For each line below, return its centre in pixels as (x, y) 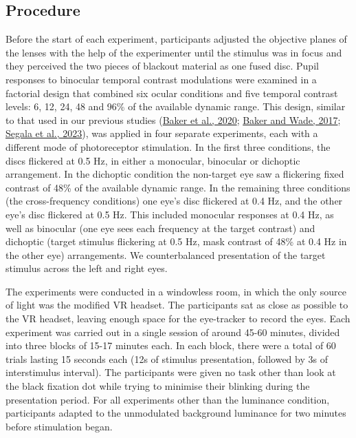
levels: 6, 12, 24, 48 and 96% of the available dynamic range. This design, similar (176, 106)
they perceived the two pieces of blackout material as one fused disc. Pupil (162, 66)
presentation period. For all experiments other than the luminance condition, (168, 399)
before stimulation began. (59, 426)
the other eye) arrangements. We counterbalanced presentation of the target (166, 254)
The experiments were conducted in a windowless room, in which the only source (176, 291)
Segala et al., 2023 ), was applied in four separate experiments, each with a (162, 133)
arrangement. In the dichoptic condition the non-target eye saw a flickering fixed (175, 174)
